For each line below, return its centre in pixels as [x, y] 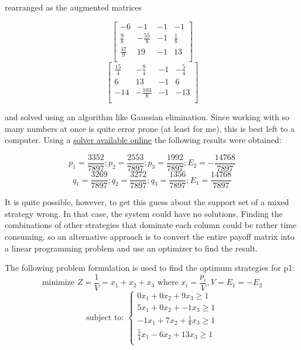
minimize [58, 283]
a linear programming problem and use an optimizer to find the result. [131, 248]
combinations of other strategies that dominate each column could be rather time [151, 225]
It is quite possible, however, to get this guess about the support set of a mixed [147, 202]
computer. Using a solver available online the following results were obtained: [143, 140]
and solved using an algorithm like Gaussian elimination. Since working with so [147, 117]
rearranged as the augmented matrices [73, 7]
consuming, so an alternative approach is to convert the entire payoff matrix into [150, 236]
